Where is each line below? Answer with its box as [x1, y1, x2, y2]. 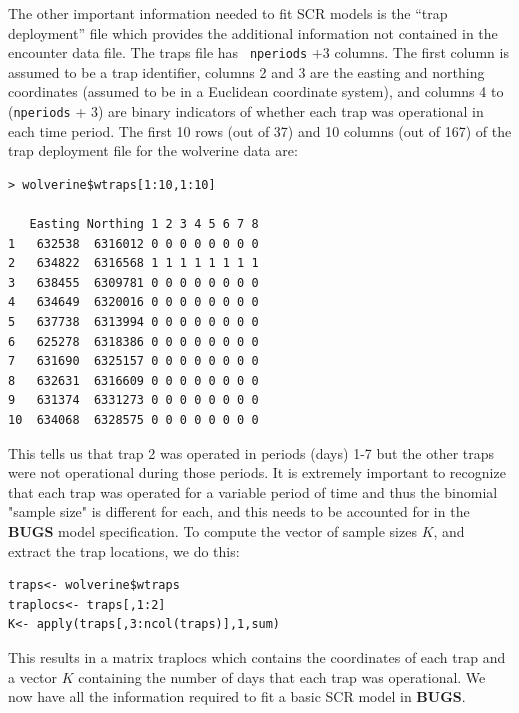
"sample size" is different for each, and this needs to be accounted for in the [8, 501, 470, 522]
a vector [8, 666, 58, 687]
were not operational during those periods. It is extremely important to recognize [8, 462, 506, 483]
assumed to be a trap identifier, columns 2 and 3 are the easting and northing [8, 61, 485, 82]
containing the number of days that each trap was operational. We [78, 666, 486, 687]
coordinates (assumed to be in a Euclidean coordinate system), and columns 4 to [8, 81, 504, 102]
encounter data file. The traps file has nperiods [8, 42, 308, 63]
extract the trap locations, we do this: [8, 540, 240, 561]
